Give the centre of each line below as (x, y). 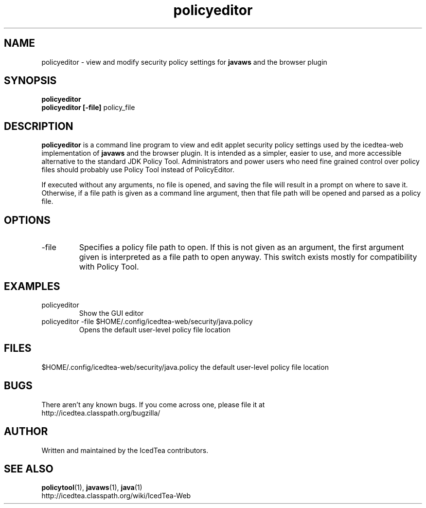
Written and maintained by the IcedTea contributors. (125, 450)
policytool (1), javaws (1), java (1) (92, 488)
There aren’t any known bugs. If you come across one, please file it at (153, 404)
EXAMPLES (32, 286)
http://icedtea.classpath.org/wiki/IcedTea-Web (116, 496)
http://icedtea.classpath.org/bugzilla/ (101, 413)
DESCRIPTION (39, 126)
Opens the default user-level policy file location (155, 329)
